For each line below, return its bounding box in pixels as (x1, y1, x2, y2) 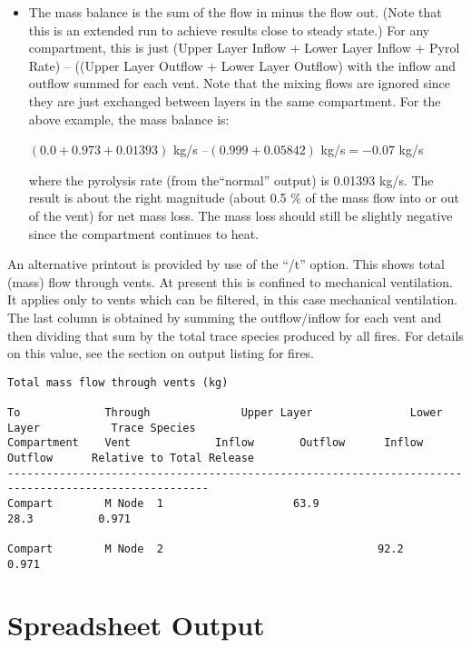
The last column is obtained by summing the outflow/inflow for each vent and (7, 307, 442, 326)
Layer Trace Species (7, 421, 196, 434)
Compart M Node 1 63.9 (7, 496, 319, 510)
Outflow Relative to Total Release (7, 451, 255, 464)
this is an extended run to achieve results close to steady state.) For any (28, 20, 430, 39)
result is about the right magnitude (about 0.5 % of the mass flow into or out (28, 188, 459, 207)
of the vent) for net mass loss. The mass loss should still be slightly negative (28, 205, 453, 224)
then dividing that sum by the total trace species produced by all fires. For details (7, 325, 464, 344)
